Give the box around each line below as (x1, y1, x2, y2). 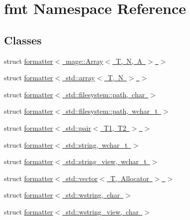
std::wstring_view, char (66, 206, 139, 217)
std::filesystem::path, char (66, 89, 145, 99)
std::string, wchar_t (66, 139, 128, 150)
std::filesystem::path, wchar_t (66, 106, 158, 116)
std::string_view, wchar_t (66, 156, 147, 167)
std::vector (66, 173, 98, 183)
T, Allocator (110, 173, 149, 183)
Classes (4, 32, 42, 47)
